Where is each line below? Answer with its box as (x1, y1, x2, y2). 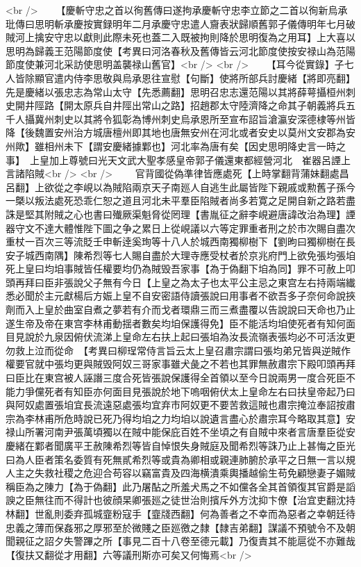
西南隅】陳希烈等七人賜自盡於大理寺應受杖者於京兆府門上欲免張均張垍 (34, 247, 355, 262)
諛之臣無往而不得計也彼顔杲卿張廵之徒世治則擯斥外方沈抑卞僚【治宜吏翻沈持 (6, 493, 355, 507)
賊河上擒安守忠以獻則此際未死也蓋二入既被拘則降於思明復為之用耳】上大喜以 (6, 30, 355, 44)
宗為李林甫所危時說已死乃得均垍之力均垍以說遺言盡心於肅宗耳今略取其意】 (6, 411, 346, 425)
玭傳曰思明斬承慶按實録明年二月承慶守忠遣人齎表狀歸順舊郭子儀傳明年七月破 (6, 16, 355, 31)
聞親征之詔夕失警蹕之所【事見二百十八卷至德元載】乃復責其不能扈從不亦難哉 (6, 534, 355, 548)
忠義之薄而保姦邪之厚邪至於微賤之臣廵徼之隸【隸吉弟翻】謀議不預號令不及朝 (6, 520, 355, 534)
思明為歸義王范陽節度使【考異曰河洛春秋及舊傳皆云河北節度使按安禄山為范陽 (6, 43, 355, 58)
